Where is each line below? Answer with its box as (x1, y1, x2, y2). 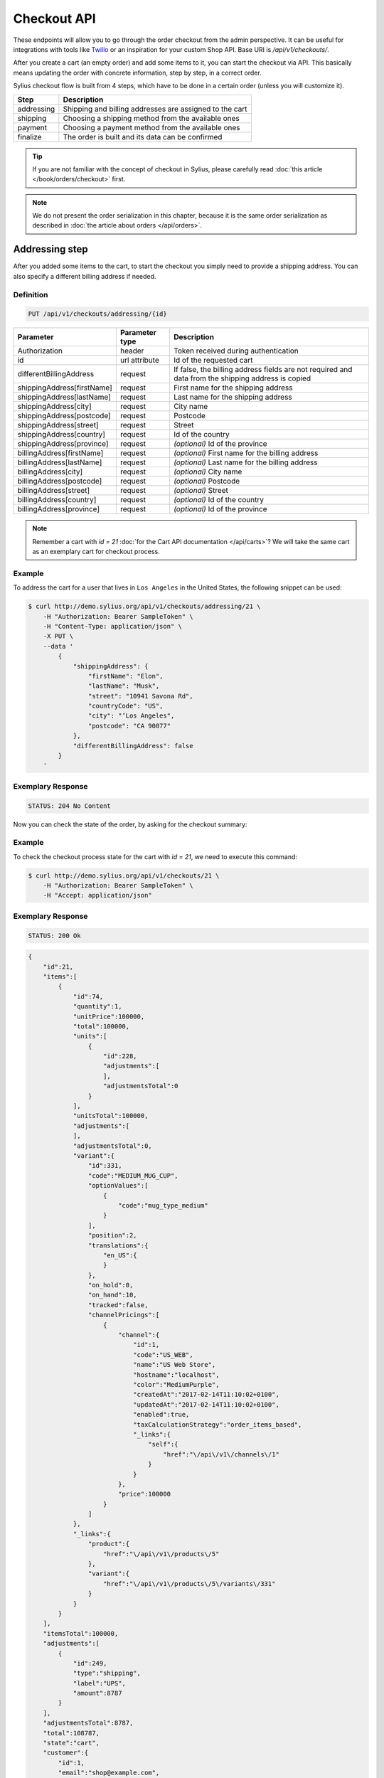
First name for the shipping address (173, 383, 293, 393)
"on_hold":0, (87, 1281, 134, 1289)
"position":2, (87, 1231, 138, 1240)
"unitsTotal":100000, (73, 1112, 149, 1120)
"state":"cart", (43, 1739, 100, 1747)
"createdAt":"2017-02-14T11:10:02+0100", (132, 1390, 280, 1399)
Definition (13, 289, 48, 299)
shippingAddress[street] (17, 420, 99, 430)
